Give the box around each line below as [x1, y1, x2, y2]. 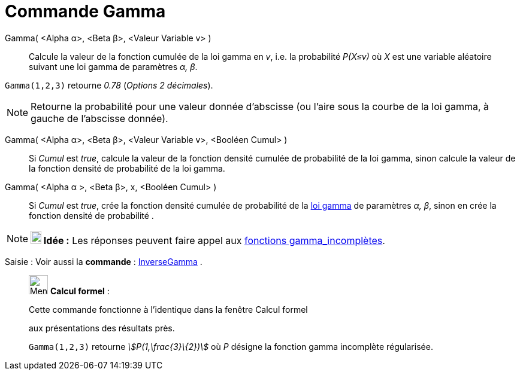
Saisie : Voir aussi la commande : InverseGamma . [5, 256, 202, 267]
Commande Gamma [5, 1, 166, 22]
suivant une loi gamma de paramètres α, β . [29, 61, 198, 72]
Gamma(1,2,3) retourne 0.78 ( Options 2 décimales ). [5, 80, 213, 90]
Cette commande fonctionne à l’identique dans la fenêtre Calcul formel [29, 304, 308, 315]
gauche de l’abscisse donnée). [31, 112, 168, 124]
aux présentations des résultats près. [29, 322, 175, 333]
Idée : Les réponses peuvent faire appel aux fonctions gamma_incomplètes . [43, 234, 385, 246]
